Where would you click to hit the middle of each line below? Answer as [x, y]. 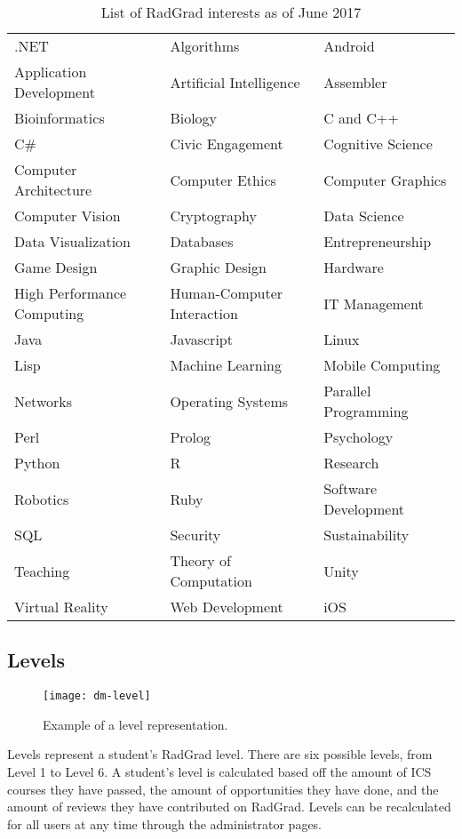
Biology [194, 118]
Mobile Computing [382, 365]
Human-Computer [227, 293]
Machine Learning [226, 365]
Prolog [190, 437]
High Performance [71, 293]
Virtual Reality [61, 607]
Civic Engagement [227, 144]
